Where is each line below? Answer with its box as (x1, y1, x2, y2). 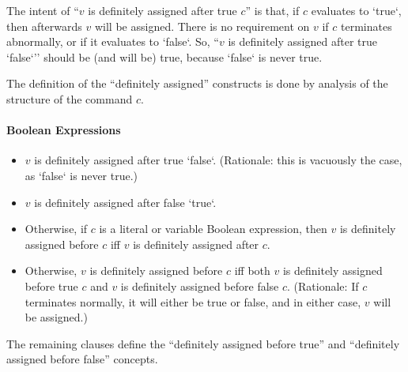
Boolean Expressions (6, 122, 121, 138)
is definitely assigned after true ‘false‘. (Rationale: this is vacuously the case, (34, 152, 402, 168)
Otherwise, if (25, 220, 88, 237)
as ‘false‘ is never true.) (25, 167, 138, 183)
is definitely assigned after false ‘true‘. (34, 194, 217, 210)
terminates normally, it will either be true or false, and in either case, (25, 293, 361, 310)
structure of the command (6, 90, 133, 107)
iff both (234, 262, 270, 279)
